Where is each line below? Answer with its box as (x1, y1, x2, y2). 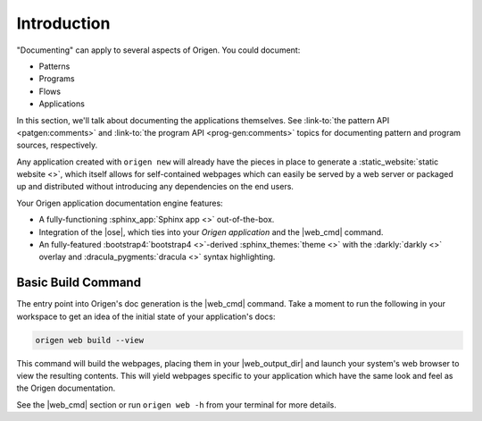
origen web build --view (35, 335, 145, 345)
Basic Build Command (16, 275, 142, 290)
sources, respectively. (16, 139, 98, 151)
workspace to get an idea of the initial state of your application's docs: (16, 311, 276, 322)
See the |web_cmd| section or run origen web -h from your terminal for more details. (16, 399, 337, 410)
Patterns (38, 61, 71, 72)
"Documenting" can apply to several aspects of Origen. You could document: (16, 45, 301, 55)
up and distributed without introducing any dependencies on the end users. (16, 181, 295, 192)
